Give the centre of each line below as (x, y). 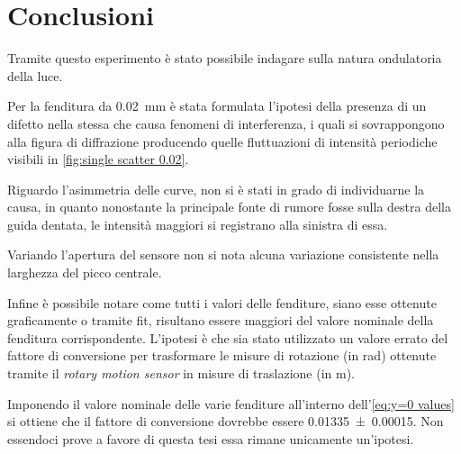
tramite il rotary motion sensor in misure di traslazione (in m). (181, 373)
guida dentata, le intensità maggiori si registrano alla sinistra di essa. (198, 224)
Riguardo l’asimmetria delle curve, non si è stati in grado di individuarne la (216, 189)
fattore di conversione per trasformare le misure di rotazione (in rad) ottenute (222, 355)
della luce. (35, 75)
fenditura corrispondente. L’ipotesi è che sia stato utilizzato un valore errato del (228, 337)
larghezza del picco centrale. (85, 272)
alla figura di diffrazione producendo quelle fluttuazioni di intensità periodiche (222, 141)
